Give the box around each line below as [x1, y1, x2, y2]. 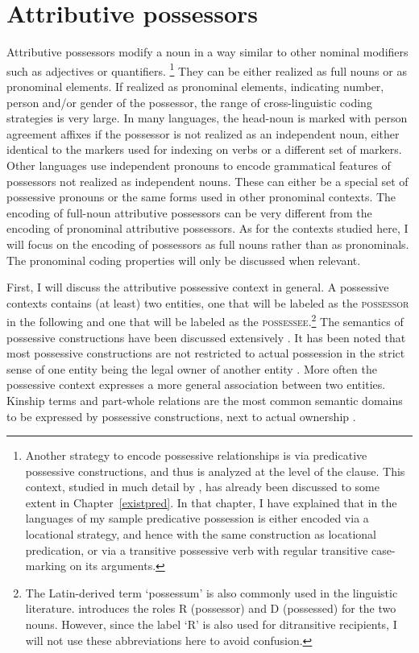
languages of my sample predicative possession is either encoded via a [25, 510, 369, 527]
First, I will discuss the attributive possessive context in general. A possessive [6, 279, 389, 296]
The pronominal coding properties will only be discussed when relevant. [6, 251, 361, 268]
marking [25, 557, 67, 574]
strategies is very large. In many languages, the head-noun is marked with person [6, 110, 408, 126]
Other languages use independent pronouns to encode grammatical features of [6, 156, 391, 173]
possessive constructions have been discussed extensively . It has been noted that [6, 329, 406, 345]
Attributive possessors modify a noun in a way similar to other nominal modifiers [6, 43, 409, 60]
